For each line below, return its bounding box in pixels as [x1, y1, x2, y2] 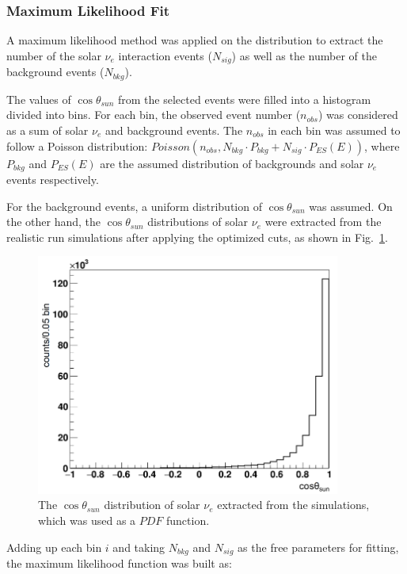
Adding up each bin [6, 538, 102, 555]
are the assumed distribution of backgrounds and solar [100, 155, 364, 171]
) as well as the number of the [231, 47, 377, 63]
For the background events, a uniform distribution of [6, 197, 262, 214]
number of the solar [6, 47, 101, 63]
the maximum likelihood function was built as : [6, 555, 232, 572]
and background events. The [105, 121, 243, 138]
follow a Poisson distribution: [6, 137, 148, 154]
